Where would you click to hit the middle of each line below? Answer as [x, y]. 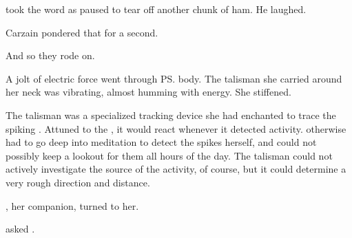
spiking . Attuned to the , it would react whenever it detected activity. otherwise [176, 128]
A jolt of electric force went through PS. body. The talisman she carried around [174, 78]
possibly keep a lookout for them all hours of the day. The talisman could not [169, 155]
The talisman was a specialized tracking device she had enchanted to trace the [171, 115]
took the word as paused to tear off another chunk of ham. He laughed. [156, 9]
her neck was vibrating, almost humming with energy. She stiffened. [148, 92]
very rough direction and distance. [78, 182]
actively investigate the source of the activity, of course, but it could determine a [176, 169]
